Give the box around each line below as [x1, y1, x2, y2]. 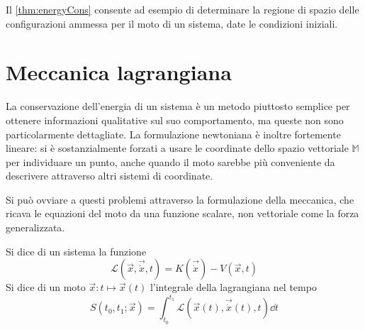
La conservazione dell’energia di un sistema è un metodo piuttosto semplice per [6, 99, 350, 114]
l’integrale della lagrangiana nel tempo [150, 280, 317, 295]
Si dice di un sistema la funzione [6, 243, 147, 258]
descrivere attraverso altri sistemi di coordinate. [6, 168, 213, 183]
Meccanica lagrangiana [6, 57, 232, 87]
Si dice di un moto [6, 280, 86, 295]
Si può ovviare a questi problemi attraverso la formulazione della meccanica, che [6, 192, 354, 207]
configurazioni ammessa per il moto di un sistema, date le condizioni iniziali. [6, 16, 338, 31]
